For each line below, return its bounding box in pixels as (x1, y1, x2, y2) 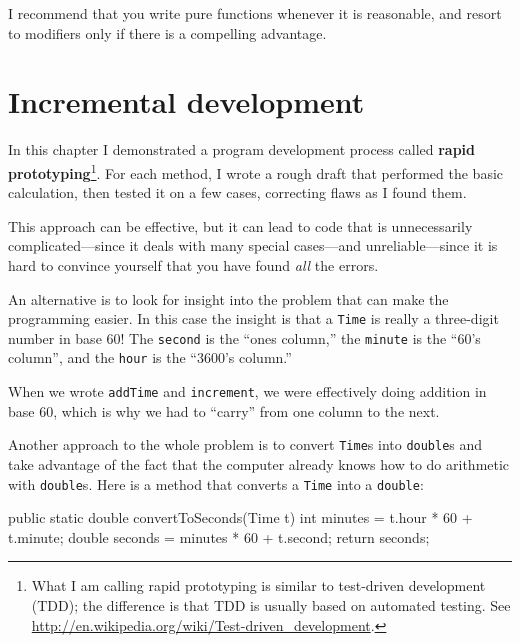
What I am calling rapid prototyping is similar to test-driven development (31, 575, 486, 596)
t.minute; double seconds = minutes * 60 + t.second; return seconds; (8, 526, 430, 547)
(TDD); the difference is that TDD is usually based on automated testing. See (31, 595, 511, 616)
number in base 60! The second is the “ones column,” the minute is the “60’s (8, 327, 481, 348)
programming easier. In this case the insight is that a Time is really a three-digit (8, 308, 499, 329)
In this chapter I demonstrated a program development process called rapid (8, 139, 476, 160)
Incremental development (8, 81, 365, 122)
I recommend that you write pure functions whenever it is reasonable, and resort (8, 3, 502, 23)
